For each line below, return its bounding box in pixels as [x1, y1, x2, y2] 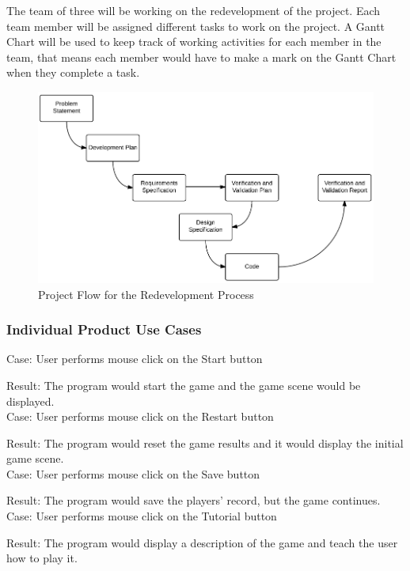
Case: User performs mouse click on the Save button [6, 465, 260, 482]
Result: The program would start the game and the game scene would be [6, 376, 361, 393]
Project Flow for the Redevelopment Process [38, 285, 254, 302]
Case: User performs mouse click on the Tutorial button [6, 508, 277, 524]
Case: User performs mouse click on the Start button [6, 350, 263, 367]
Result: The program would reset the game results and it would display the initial [6, 434, 404, 451]
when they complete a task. [6, 64, 140, 81]
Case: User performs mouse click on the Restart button [6, 408, 274, 425]
